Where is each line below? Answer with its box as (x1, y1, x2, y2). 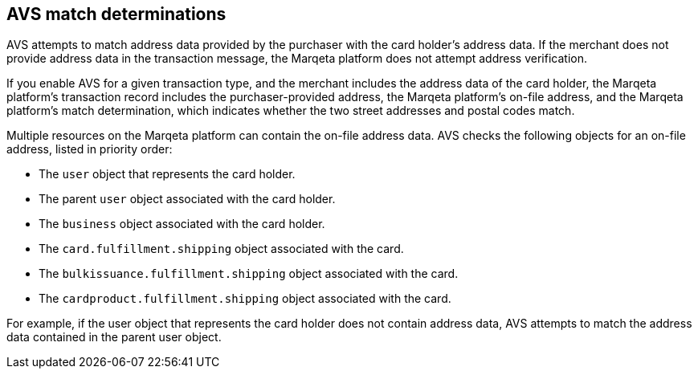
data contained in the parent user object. (6, 330, 222, 344)
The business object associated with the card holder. (39, 217, 325, 231)
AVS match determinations (6, 4, 227, 24)
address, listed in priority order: (6, 142, 173, 157)
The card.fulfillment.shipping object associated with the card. (39, 242, 404, 256)
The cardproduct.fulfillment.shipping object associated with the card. (39, 291, 451, 306)
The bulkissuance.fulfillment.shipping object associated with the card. (39, 267, 459, 281)
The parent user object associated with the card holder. (39, 192, 336, 206)
